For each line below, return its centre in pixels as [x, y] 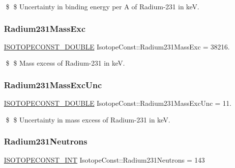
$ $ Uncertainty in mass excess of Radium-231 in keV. [88, 119]
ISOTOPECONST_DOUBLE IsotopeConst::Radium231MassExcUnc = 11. [118, 103]
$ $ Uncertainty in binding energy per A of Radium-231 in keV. [103, 6]
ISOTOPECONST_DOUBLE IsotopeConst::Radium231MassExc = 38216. [117, 46]
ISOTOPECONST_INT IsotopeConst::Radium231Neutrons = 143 [104, 159]
